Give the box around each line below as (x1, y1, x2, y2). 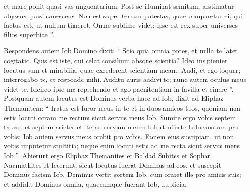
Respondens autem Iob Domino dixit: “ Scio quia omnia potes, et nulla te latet (4, 46, 238, 56)
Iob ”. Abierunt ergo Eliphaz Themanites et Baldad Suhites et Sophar (4, 150, 210, 160)
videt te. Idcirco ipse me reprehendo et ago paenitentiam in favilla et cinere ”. (4, 83, 234, 94)
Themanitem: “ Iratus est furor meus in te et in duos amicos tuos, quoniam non (4, 102, 240, 112)
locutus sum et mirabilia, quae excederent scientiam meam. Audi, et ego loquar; (4, 64, 241, 75)
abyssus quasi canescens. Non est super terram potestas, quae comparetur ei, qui (4, 10, 243, 20)
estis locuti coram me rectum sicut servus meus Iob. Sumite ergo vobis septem (4, 112, 236, 122)
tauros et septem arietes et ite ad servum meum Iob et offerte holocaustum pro (4, 122, 238, 132)
